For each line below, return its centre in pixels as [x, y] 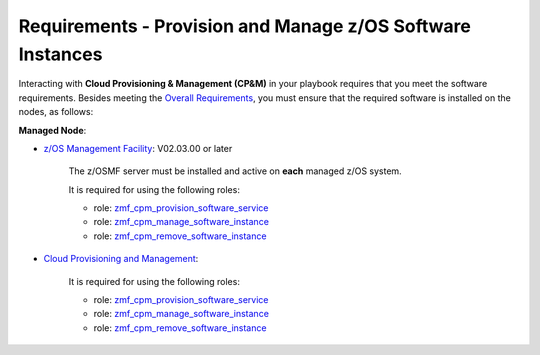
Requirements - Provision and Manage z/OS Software [245, 26]
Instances [60, 54]
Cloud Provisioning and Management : [121, 259]
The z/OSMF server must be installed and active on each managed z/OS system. [235, 171]
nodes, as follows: [56, 112]
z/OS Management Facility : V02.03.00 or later [138, 148]
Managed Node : [52, 130]
